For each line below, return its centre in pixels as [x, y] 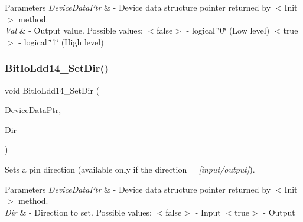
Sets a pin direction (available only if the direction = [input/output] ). [130, 169]
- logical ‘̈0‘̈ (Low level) [228, 30]
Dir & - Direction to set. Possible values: [78, 212]
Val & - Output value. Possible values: [74, 30]
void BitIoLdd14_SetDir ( [52, 90]
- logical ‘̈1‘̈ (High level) [61, 42]
